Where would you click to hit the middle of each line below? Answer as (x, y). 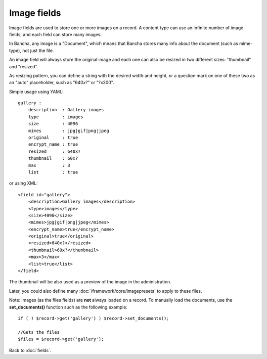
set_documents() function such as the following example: (68, 307)
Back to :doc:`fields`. (30, 350)
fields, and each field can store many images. (55, 34)
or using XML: (23, 183)
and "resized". (23, 66)
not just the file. (38, 50)
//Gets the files (39, 332)
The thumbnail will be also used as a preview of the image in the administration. (90, 282)
